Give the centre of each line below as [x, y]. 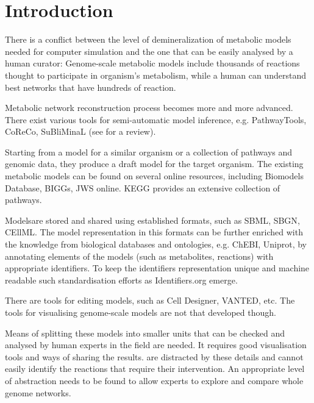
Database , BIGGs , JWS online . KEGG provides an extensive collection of [143, 187]
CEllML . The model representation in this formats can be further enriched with [154, 232]
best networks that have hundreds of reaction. [91, 87]
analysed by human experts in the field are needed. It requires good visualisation [156, 345]
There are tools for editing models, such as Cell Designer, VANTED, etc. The [150, 300]
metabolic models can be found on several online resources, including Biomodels [154, 176]
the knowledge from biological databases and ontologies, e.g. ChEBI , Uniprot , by [156, 244]
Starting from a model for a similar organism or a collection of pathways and [149, 152]
